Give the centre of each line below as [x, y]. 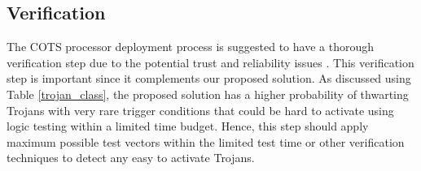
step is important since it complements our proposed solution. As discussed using [209, 78]
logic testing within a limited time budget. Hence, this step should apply [188, 126]
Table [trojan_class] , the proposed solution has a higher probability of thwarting [208, 94]
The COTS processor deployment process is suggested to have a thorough [190, 47]
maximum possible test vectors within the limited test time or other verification [206, 141]
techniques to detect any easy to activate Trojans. [131, 158]
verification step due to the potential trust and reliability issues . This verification [210, 62]
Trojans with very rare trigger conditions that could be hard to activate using [200, 110]
